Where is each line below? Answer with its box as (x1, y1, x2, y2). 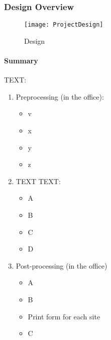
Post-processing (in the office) (16, 260, 107, 271)
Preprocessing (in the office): (16, 91, 104, 102)
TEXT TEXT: (16, 176, 61, 186)
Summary (4, 55, 38, 66)
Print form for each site (28, 311, 100, 321)
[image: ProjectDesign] (24, 21, 103, 29)
